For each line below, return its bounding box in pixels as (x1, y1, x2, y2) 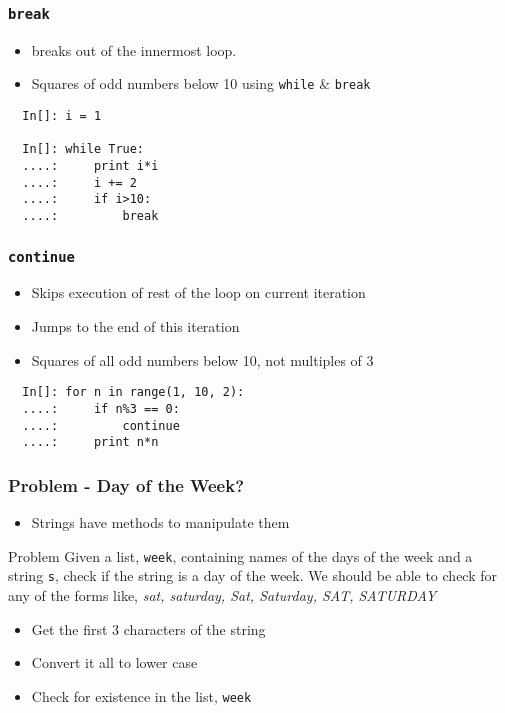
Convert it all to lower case (31, 652, 198, 673)
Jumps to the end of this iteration (31, 316, 240, 336)
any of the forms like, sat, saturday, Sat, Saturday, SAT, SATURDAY (8, 584, 437, 605)
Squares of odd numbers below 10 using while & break (31, 73, 371, 94)
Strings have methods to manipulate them (31, 512, 290, 533)
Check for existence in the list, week (31, 685, 252, 706)
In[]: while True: (22, 142, 145, 157)
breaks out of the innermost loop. (31, 39, 237, 60)
